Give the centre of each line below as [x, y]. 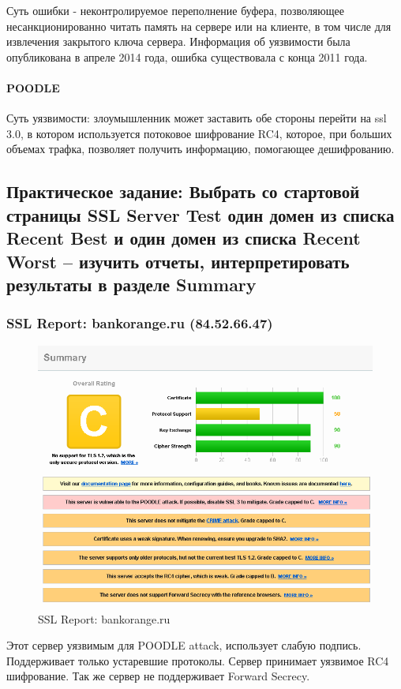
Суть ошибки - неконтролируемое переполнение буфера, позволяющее [175, 10]
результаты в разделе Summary [131, 284]
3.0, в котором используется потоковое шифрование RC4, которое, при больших [199, 133]
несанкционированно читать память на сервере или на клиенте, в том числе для [199, 26]
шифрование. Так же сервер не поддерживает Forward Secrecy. [158, 676]
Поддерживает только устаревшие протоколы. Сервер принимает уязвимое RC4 [198, 660]
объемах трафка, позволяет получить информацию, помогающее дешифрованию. [200, 149]
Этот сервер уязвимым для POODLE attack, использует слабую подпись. [184, 645]
